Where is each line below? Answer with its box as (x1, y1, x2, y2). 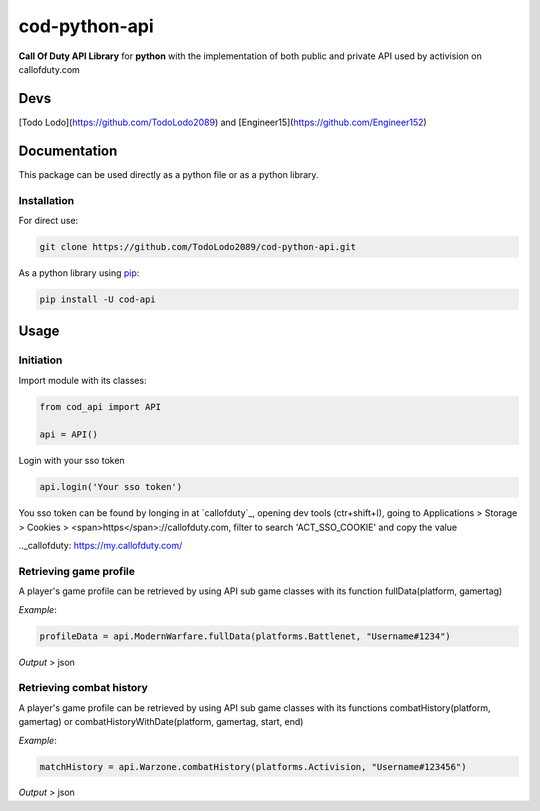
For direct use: (18, 214, 79, 226)
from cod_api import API (39, 401, 162, 412)
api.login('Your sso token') (39, 481, 183, 493)
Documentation (18, 142, 118, 159)
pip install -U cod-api (39, 293, 157, 305)
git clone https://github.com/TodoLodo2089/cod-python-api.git (39, 241, 357, 252)
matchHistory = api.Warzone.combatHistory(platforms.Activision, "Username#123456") (39, 761, 467, 772)
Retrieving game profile (18, 564, 135, 578)
